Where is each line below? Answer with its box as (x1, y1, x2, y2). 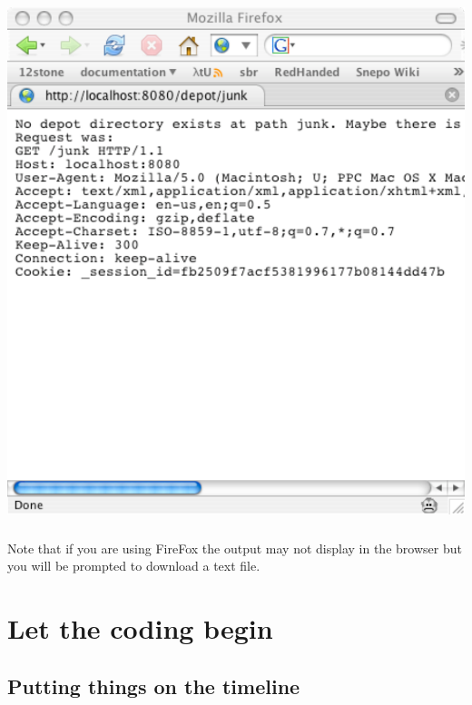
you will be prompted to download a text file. (7, 556, 261, 575)
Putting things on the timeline (7, 671, 300, 700)
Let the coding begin (7, 609, 273, 646)
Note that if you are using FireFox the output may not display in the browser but (7, 538, 462, 557)
